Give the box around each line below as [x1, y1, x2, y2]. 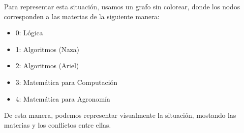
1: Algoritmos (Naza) [15, 44, 80, 54]
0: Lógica [15, 27, 43, 38]
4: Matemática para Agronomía [15, 93, 110, 104]
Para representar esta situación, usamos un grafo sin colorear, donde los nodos [4, 1, 240, 11]
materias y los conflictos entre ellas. [4, 119, 111, 130]
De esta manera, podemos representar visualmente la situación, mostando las [4, 110, 236, 120]
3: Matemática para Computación [15, 77, 118, 87]
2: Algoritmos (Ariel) [15, 60, 79, 71]
